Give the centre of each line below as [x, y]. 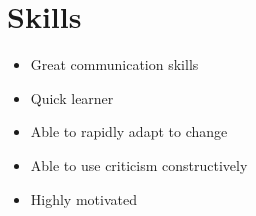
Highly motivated [83, 198]
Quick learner [72, 97]
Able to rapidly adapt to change [129, 131]
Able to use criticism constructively [139, 164]
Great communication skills [114, 64]
